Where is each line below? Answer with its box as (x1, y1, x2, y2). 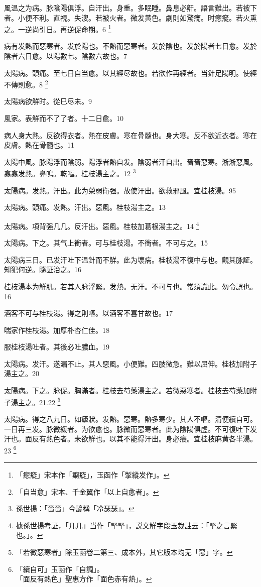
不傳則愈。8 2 (4, 78, 48, 89)
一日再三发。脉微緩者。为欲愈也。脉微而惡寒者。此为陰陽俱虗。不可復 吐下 (4, 423, 250, 434)
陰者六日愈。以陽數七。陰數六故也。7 (4, 51, 127, 61)
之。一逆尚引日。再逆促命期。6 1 (4, 23, 111, 34)
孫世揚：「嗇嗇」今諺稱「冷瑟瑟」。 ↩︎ (16, 503, 135, 514)
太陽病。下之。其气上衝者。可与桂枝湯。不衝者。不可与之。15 (4, 238, 208, 248)
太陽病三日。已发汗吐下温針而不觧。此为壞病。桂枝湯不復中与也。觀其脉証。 (4, 254, 257, 265)
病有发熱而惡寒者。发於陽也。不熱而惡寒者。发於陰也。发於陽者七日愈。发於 (4, 41, 257, 51)
